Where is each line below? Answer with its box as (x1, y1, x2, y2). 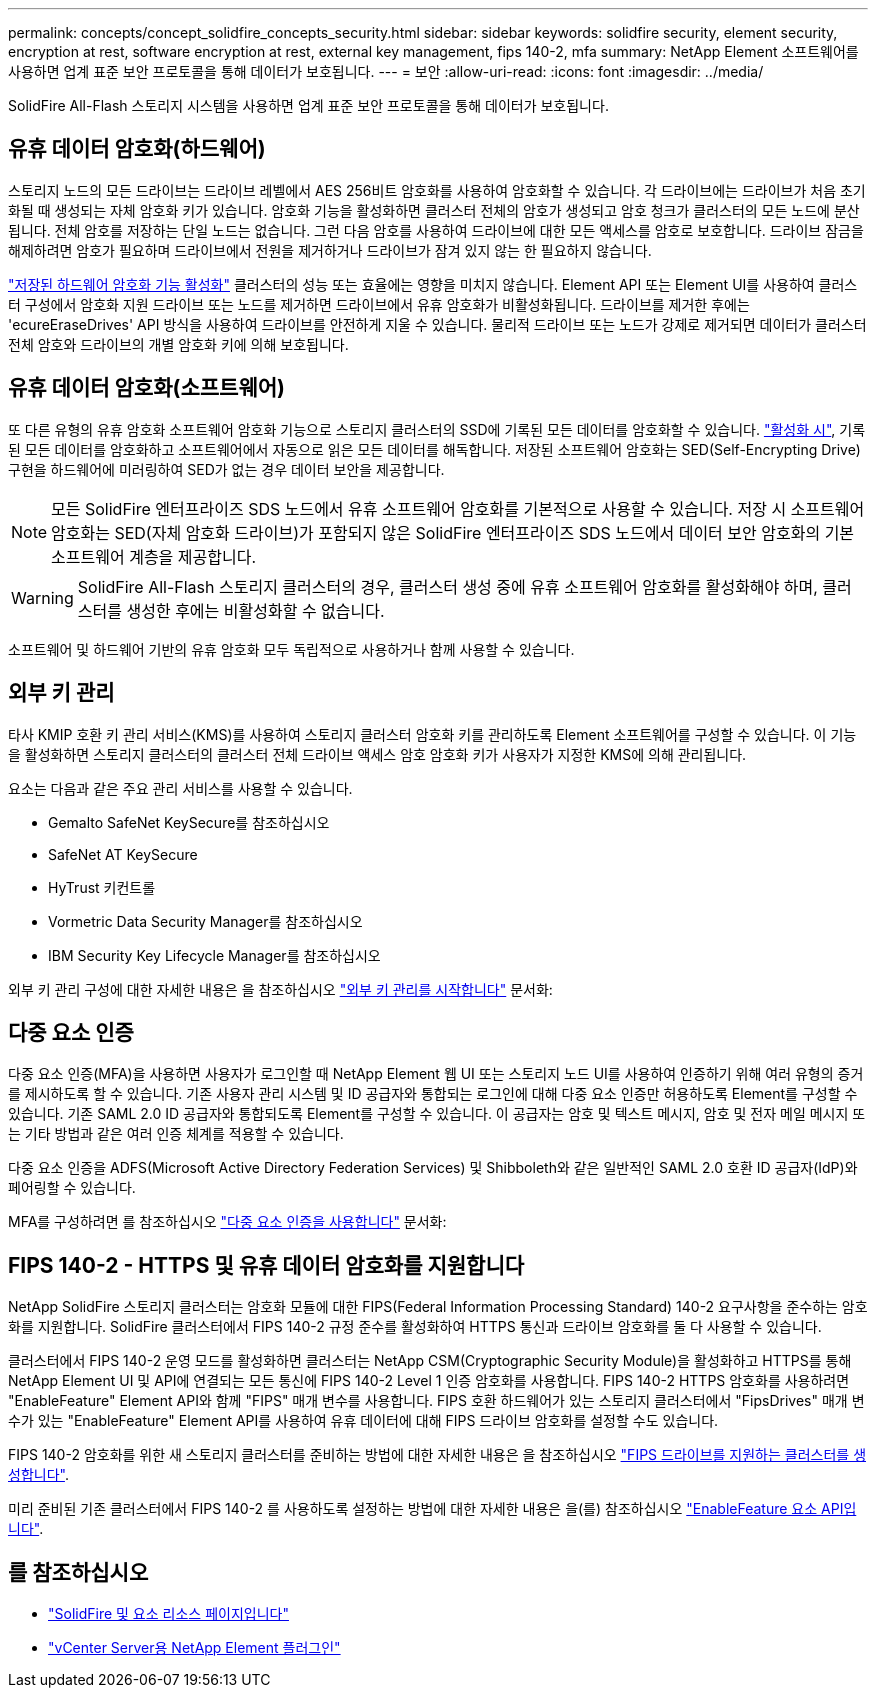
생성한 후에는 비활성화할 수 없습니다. (126, 600, 385, 621)
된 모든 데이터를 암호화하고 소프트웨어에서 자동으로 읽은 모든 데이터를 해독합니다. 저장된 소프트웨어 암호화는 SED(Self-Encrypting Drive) (8, 440, 861, 458)
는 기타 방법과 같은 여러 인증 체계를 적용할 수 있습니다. (8, 1125, 344, 1143)
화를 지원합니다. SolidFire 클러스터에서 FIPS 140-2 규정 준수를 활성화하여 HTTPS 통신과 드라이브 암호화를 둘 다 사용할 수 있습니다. (8, 1318, 822, 1336)
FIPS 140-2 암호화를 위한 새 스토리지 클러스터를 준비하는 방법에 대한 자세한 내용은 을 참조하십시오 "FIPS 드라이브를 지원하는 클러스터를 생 (8, 1446, 867, 1464)
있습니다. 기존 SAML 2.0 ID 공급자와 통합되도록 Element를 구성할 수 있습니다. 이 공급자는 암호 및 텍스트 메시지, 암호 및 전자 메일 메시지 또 (8, 1105, 866, 1123)
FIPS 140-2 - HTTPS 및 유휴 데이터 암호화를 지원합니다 (8, 1252, 525, 1278)
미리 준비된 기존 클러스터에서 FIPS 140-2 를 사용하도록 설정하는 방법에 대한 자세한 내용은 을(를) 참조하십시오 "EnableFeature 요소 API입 (8, 1500, 857, 1518)
